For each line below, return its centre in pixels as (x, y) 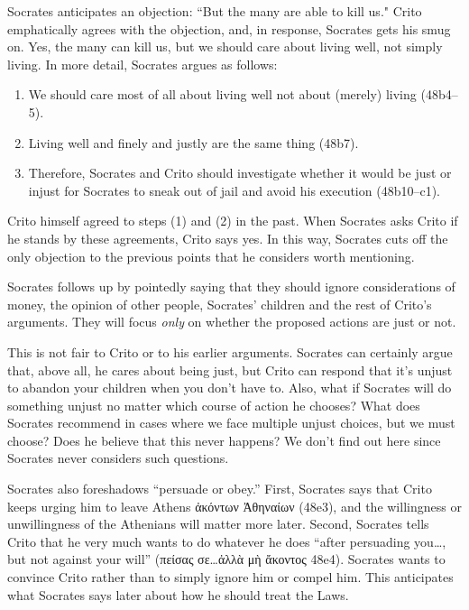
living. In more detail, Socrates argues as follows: (143, 64)
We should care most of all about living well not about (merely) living (222, 94)
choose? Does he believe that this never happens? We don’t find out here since (224, 440)
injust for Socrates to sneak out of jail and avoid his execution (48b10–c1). (234, 190)
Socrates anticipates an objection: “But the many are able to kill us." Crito (215, 11)
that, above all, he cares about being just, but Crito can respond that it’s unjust (230, 370)
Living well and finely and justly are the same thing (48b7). (193, 142)
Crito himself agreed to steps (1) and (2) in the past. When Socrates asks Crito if (233, 221)
